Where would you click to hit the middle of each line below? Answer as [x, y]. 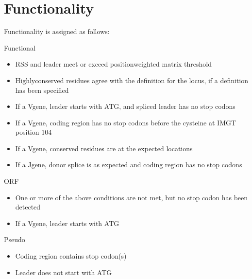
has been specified [42, 90]
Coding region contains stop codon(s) [71, 256]
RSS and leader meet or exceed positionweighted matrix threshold [113, 64]
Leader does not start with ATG [64, 272]
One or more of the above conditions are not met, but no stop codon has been [132, 197]
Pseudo [15, 239]
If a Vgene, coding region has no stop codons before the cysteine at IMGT [126, 122]
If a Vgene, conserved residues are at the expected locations [104, 148]
